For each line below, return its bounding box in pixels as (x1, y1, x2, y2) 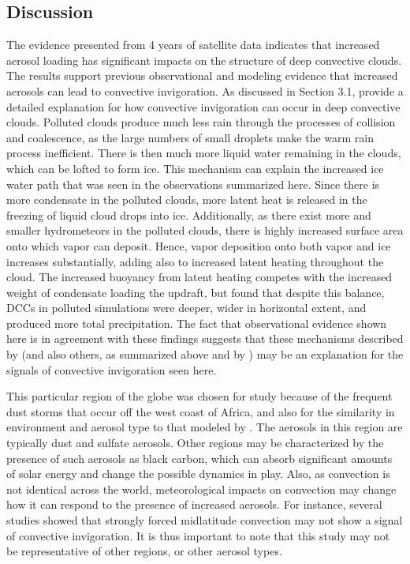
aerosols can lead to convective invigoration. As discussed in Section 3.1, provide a (6, 82, 404, 99)
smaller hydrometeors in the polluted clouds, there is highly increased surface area (6, 222, 404, 239)
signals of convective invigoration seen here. (6, 361, 217, 378)
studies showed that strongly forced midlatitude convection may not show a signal (6, 512, 403, 528)
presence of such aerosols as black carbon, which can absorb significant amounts (6, 449, 393, 466)
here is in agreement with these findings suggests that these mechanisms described (6, 330, 404, 347)
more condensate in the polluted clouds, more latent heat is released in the (6, 191, 367, 208)
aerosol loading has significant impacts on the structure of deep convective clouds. (6, 51, 402, 68)
